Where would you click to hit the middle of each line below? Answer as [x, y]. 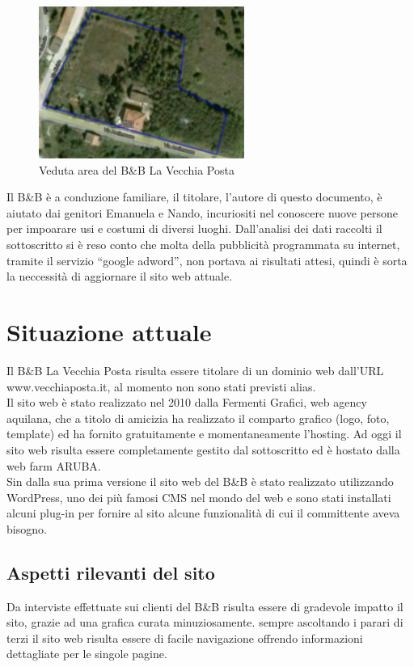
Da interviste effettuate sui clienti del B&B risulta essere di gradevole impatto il [205, 606]
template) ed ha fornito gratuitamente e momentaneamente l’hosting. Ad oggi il [204, 434]
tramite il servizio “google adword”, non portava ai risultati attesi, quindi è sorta [207, 260]
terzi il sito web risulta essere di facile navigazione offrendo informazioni [185, 637]
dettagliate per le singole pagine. [87, 654]
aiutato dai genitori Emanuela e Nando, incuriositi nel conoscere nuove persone [202, 212]
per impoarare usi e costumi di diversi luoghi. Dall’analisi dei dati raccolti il [194, 228]
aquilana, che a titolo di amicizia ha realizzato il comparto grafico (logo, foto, [198, 418]
